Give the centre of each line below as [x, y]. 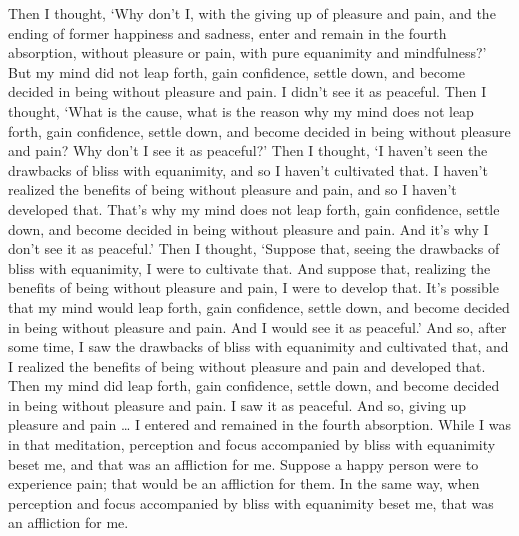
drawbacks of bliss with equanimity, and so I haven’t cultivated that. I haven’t [248, 169]
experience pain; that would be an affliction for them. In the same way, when [244, 483]
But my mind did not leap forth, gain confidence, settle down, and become [236, 71]
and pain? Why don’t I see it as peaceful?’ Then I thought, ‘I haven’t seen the [248, 150]
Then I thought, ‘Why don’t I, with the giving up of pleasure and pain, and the [252, 13]
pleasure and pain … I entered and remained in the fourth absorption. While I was [259, 424]
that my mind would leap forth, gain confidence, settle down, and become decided [259, 306]
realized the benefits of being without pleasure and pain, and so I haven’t [232, 189]
